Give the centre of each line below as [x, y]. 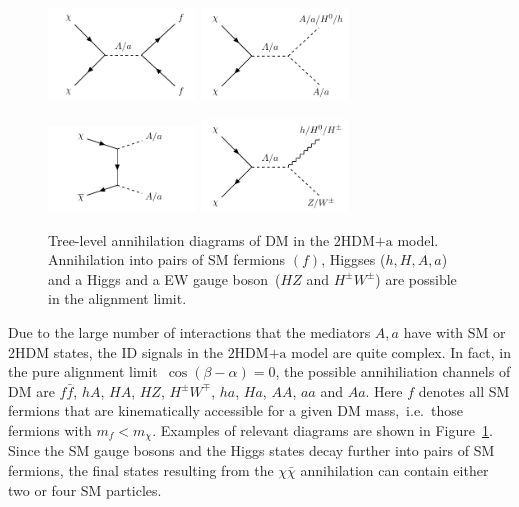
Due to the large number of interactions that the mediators [189, 332]
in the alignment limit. [117, 298]
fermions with [50, 430]
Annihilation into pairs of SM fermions [167, 259]
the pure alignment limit [83, 371]
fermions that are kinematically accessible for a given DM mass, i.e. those [235, 410]
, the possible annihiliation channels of [393, 371]
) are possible [416, 278]
